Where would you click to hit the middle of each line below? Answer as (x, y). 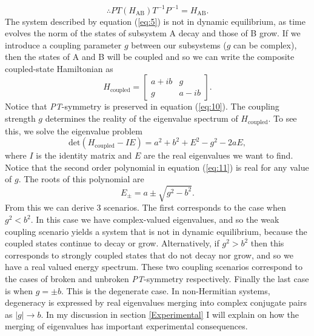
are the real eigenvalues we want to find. (219, 155)
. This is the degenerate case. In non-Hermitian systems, (165, 290)
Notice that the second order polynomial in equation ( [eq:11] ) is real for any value (157, 167)
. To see (282, 118)
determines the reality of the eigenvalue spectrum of (142, 118)
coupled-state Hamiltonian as (59, 68)
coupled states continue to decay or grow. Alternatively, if (112, 243)
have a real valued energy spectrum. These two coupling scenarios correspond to (154, 267)
